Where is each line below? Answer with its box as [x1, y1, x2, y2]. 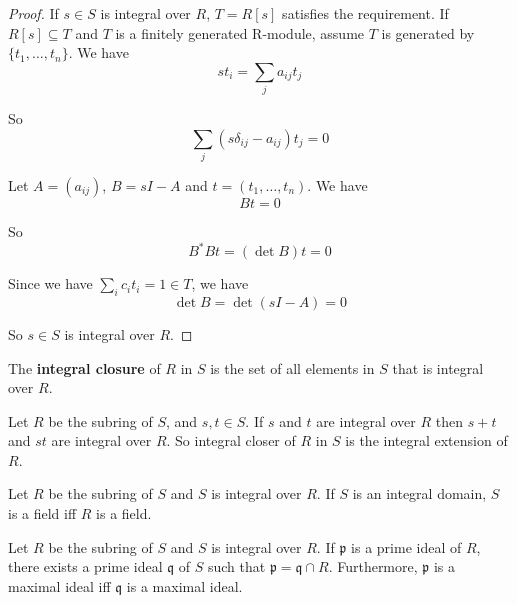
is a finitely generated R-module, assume [115, 22, 365, 43]
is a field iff [8, 503, 77, 524]
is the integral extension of [345, 430, 508, 451]
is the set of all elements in [210, 357, 375, 378]
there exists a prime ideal [8, 556, 163, 577]
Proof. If [8, 3, 59, 23]
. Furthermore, [328, 556, 418, 577]
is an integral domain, [352, 483, 487, 504]
